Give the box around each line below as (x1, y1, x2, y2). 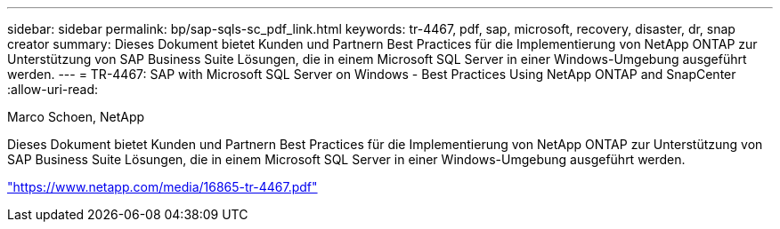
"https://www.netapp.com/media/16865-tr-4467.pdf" (7, 179, 318, 194)
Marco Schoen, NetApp (7, 109, 145, 124)
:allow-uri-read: (7, 82, 99, 97)
